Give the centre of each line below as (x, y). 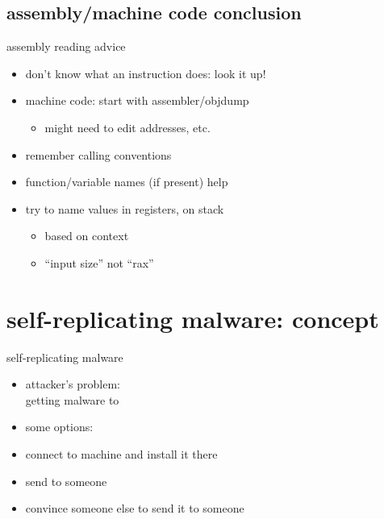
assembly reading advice (66, 46)
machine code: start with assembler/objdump (137, 100)
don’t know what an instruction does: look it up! (146, 73)
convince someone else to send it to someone (135, 508)
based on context (87, 236)
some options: (59, 427)
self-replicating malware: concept (193, 318)
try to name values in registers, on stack (125, 208)
